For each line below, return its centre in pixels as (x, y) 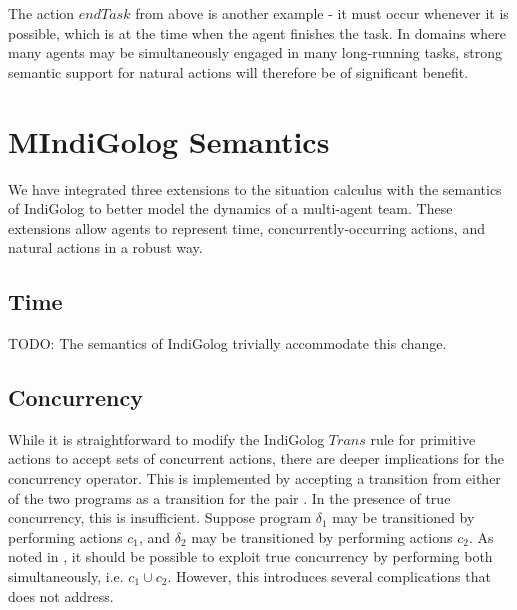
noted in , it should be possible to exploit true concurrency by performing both (250, 556)
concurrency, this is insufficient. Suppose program (160, 517)
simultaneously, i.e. (66, 576)
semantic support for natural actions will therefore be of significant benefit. (238, 71)
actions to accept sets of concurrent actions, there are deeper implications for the (256, 458)
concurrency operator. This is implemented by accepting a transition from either (254, 478)
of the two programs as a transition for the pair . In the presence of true (229, 497)
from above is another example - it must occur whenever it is (322, 13)
